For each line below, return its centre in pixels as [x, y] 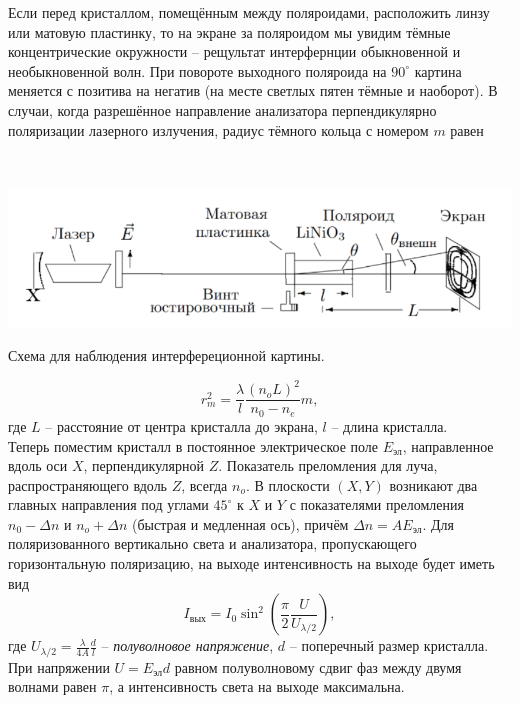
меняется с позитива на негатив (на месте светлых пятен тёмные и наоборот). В [253, 90]
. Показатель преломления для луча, [328, 465]
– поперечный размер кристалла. [389, 645]
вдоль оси [38, 465]
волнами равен [52, 686]
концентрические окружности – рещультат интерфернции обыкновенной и [234, 51]
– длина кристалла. [389, 425]
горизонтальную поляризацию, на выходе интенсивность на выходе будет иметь [251, 563]
